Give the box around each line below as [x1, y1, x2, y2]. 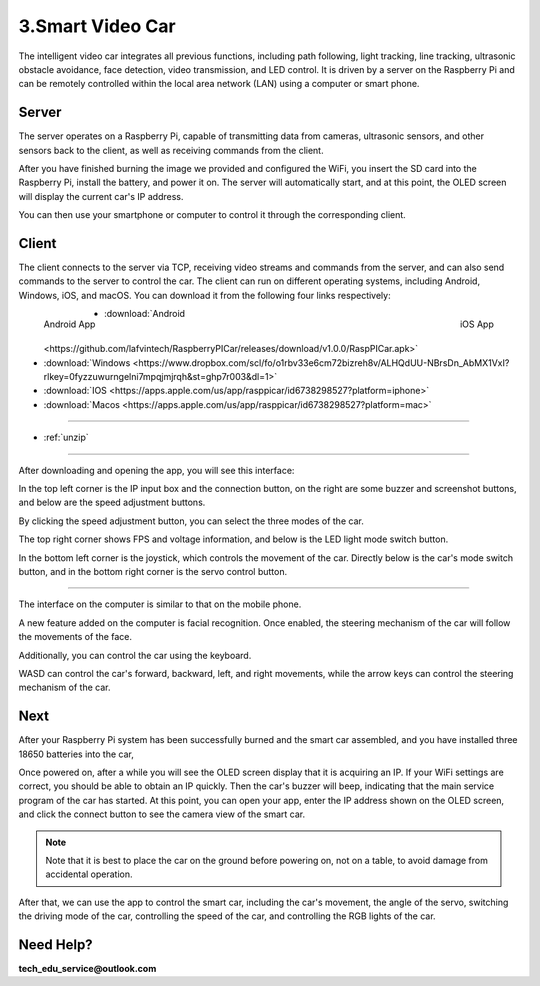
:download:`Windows [43, 356, 131, 369]
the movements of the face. [18, 631, 133, 643]
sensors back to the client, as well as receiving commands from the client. [18, 144, 324, 156]
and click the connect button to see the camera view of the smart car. [18, 808, 305, 820]
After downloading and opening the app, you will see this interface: [18, 464, 295, 476]
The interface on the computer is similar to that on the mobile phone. [18, 598, 302, 610]
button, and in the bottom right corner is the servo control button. [18, 565, 288, 577]
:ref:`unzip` [43, 431, 89, 444]
